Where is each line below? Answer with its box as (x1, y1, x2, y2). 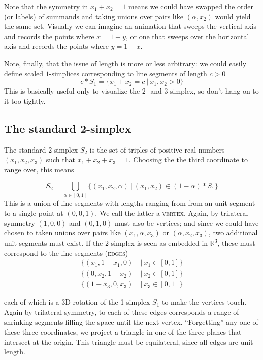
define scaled (4, 68, 44, 78)
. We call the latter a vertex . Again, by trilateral (95, 207, 248, 218)
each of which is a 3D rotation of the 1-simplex (4, 296, 150, 307)
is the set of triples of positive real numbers (89, 144, 225, 155)
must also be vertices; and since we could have (114, 217, 259, 228)
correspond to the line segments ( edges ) (4, 247, 128, 258)
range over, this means (4, 164, 74, 174)
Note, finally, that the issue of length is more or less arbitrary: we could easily (4, 57, 247, 68)
